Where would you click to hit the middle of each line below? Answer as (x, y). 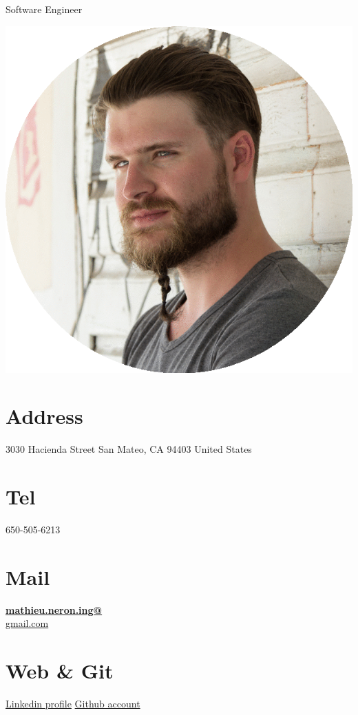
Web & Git (60, 671)
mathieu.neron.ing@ (54, 609)
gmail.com (27, 623)
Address (44, 416)
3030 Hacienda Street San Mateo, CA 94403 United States (129, 449)
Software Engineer (44, 9)
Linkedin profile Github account (73, 704)
